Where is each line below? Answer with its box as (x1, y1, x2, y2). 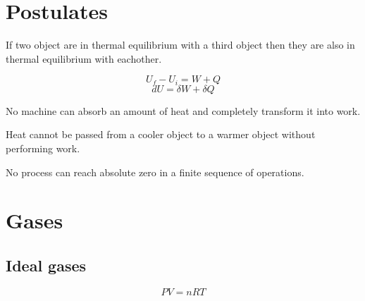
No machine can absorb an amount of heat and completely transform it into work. (6, 103, 361, 118)
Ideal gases (6, 254, 87, 276)
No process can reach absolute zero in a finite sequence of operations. (6, 164, 304, 179)
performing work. (6, 140, 80, 155)
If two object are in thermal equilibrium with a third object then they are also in (6, 37, 355, 52)
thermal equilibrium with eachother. (6, 51, 162, 66)
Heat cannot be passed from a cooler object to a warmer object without (6, 127, 316, 142)
